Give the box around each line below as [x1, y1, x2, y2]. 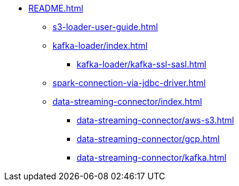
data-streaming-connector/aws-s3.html [77, 115, 234, 125]
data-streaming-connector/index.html [53, 96, 202, 107]
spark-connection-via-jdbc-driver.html [53, 78, 206, 88]
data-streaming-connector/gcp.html [77, 134, 220, 144]
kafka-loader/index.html [53, 40, 148, 51]
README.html [28, 3, 83, 13]
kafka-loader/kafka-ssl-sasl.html [77, 59, 206, 69]
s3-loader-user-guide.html [53, 22, 158, 32]
